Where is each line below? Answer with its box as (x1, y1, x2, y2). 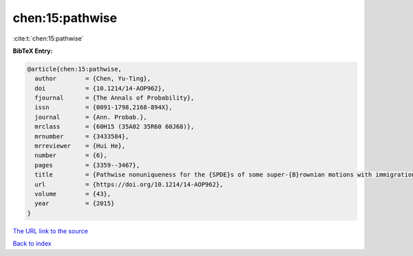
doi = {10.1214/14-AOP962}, (34, 84, 165, 92)
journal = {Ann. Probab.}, (34, 113, 147, 121)
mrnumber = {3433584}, (34, 132, 129, 140)
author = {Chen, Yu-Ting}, (34, 75, 151, 82)
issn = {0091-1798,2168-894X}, (34, 104, 173, 111)
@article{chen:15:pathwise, (27, 65, 122, 73)
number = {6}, (34, 152, 108, 159)
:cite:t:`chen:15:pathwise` (12, 34, 84, 43)
